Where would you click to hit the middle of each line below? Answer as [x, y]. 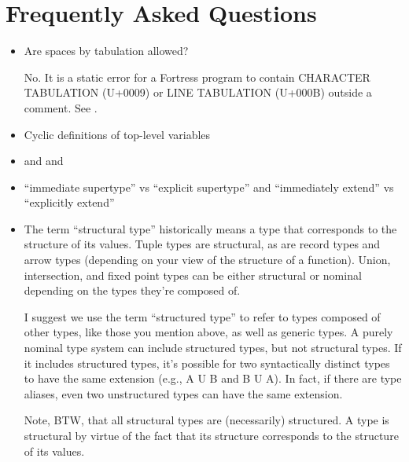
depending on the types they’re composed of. [132, 290]
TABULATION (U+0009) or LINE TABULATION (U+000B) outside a [198, 92]
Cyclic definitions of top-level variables [117, 134]
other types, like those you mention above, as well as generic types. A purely [208, 332]
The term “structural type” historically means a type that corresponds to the [210, 228]
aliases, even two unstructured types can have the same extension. [183, 393]
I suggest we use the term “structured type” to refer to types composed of [202, 316]
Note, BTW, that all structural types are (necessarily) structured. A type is [206, 420]
